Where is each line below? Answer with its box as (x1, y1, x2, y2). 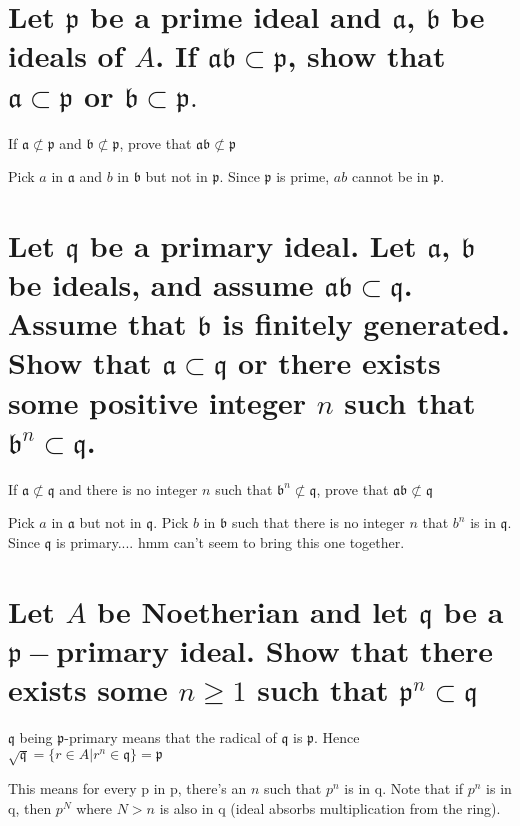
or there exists (238, 342, 441, 383)
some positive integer (8, 381, 307, 422)
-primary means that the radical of (64, 727, 277, 748)
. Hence (314, 727, 360, 748)
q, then (8, 797, 52, 818)
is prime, (276, 166, 330, 187)
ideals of (8, 35, 124, 76)
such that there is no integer (231, 512, 405, 533)
